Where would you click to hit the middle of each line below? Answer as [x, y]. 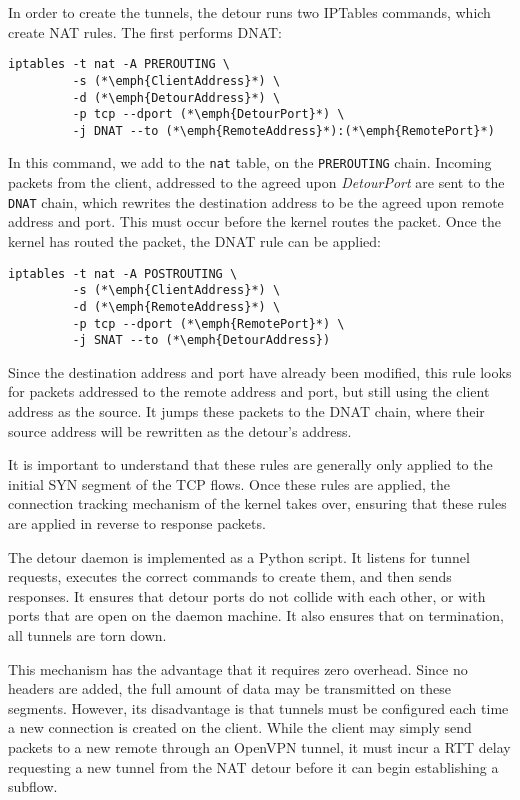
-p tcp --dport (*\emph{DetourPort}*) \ [208, 114]
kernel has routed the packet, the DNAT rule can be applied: [194, 240]
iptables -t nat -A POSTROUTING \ [123, 273]
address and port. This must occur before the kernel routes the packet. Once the [254, 221]
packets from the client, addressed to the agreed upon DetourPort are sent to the [256, 182]
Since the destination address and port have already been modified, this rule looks [260, 371]
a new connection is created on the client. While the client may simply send [240, 727]
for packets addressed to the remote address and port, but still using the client [249, 391]
